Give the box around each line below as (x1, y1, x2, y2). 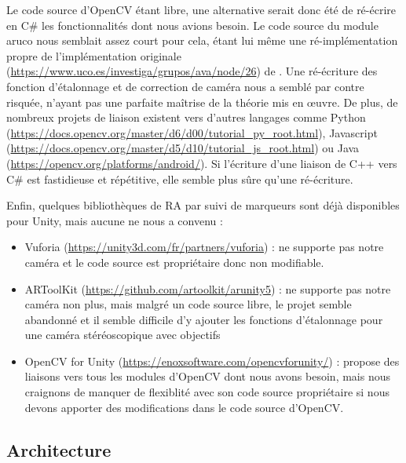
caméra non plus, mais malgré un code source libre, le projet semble (24, 296, 352, 312)
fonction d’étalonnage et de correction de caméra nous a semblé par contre (6, 78, 364, 94)
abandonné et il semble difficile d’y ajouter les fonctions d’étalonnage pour (24, 311, 383, 327)
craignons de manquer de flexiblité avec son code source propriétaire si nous (24, 384, 390, 400)
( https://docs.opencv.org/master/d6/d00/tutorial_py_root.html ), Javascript (6, 124, 378, 140)
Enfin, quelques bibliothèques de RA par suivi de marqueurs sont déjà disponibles (6, 197, 400, 213)
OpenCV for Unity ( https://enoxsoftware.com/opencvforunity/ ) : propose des (24, 352, 400, 369)
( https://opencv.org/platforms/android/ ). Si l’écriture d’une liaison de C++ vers (6, 155, 397, 171)
